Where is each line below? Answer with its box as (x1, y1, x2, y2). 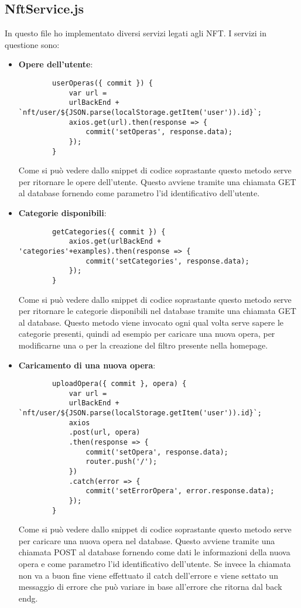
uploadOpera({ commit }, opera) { (52, 380, 187, 388)
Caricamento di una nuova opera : (18, 358, 156, 371)
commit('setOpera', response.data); (85, 448, 228, 456)
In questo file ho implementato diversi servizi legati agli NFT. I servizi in (5, 27, 267, 39)
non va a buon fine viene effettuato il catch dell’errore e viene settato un (18, 569, 278, 581)
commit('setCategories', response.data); (85, 257, 249, 265)
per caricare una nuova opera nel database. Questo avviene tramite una (18, 534, 275, 546)
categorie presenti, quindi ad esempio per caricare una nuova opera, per (18, 327, 275, 340)
